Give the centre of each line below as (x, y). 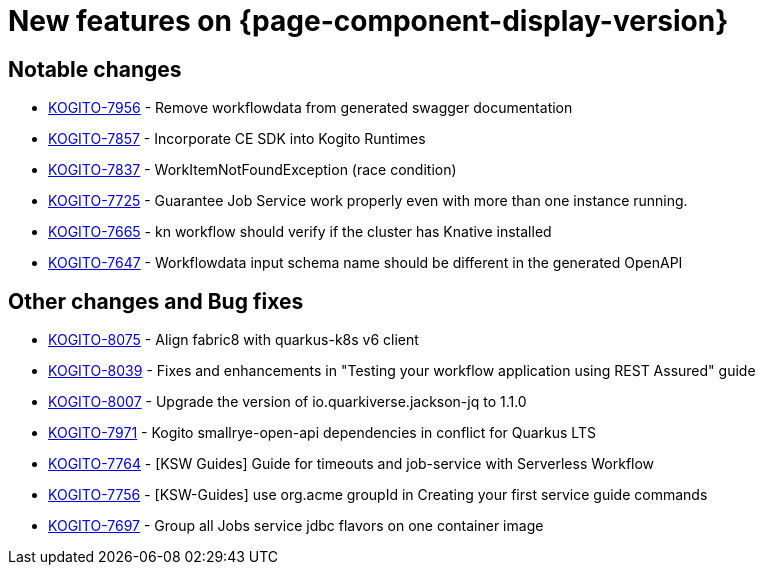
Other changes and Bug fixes (156, 301)
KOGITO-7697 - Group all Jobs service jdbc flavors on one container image (296, 526)
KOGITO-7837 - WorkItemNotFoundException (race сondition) (252, 170)
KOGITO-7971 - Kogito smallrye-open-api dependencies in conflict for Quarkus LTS (322, 433)
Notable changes (95, 69)
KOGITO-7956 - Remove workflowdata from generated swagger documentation (310, 108)
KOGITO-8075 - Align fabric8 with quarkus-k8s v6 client (233, 340)
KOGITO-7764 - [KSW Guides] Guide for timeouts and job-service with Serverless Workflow (351, 464)
